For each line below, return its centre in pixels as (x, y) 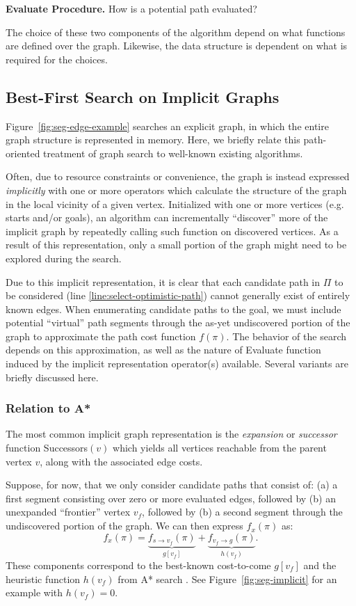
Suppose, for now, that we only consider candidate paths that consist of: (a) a (172, 485)
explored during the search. (64, 258)
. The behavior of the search (286, 336)
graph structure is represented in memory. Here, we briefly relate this (153, 139)
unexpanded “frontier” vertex (68, 512)
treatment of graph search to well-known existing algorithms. (173, 153)
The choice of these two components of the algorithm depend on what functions (176, 32)
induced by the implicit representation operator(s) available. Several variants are (177, 364)
